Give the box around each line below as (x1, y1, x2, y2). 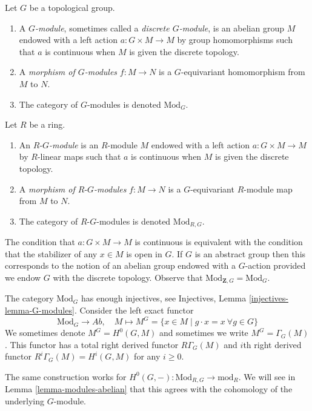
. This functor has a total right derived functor (5, 338, 179, 350)
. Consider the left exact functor (74, 304, 194, 316)
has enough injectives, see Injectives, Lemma (81, 292, 247, 304)
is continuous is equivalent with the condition (134, 235, 303, 248)
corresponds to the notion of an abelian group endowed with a (5, 259, 236, 272)
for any (134, 350, 161, 363)
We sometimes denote (5, 326, 85, 339)
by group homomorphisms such (177, 33, 293, 46)
